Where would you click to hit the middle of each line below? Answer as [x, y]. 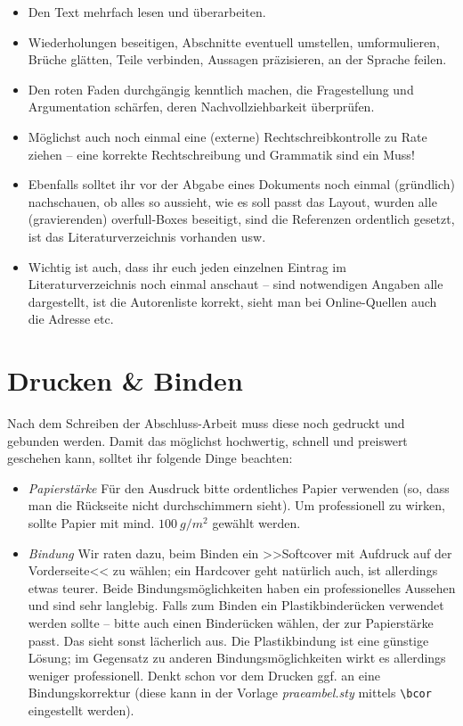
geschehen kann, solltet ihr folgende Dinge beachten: [150, 458]
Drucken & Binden [125, 380]
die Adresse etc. [71, 319]
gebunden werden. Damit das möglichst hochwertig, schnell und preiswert [207, 440]
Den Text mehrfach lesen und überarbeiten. [147, 12]
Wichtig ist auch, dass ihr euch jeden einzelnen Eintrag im [187, 266]
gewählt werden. [256, 523]
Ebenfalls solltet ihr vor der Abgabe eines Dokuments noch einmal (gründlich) [242, 184]
